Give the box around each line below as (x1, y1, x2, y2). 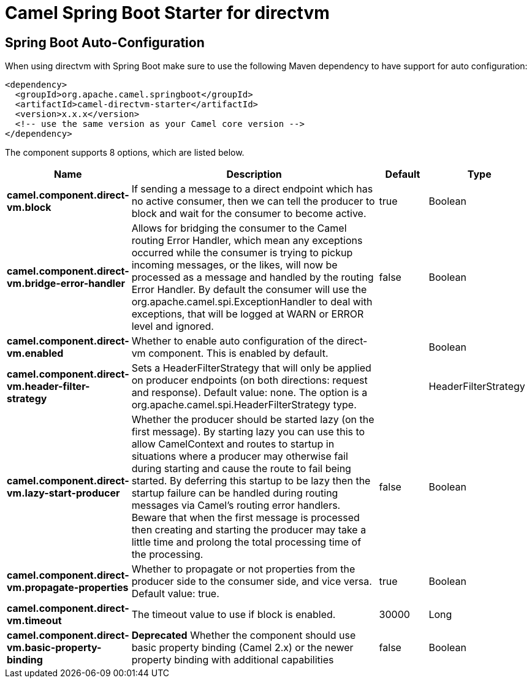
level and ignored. (131, 320, 214, 333)
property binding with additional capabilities (131, 654, 334, 666)
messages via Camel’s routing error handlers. (131, 499, 341, 512)
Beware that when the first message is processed (131, 511, 360, 524)
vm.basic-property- (7, 641, 102, 654)
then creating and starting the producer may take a (131, 524, 367, 536)
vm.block (7, 201, 51, 214)
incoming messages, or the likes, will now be (131, 259, 338, 272)
